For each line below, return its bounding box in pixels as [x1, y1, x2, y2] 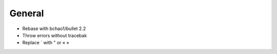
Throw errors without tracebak [22, 32, 87, 38]
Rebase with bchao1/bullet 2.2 [22, 25, 86, 32]
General [9, 8, 44, 19]
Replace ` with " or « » [22, 40, 69, 46]
